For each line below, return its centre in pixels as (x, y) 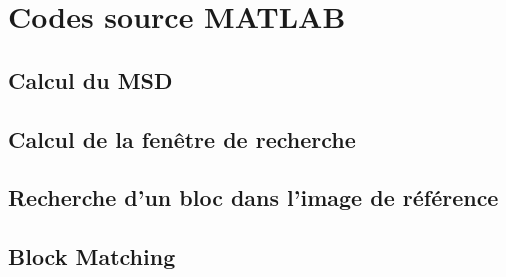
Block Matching (92, 256)
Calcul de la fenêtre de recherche (182, 138)
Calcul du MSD (90, 79)
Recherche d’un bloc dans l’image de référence (253, 197)
